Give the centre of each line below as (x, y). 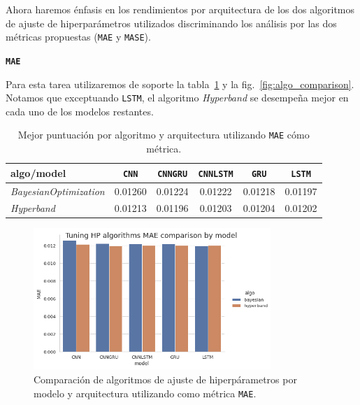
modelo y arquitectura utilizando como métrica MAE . (145, 393)
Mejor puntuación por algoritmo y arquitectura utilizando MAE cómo (164, 135)
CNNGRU (173, 174)
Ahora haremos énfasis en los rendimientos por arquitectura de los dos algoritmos (180, 9)
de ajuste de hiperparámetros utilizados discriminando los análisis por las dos (171, 23)
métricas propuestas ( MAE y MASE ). (78, 37)
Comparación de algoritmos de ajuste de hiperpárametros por (165, 379)
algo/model (38, 172)
